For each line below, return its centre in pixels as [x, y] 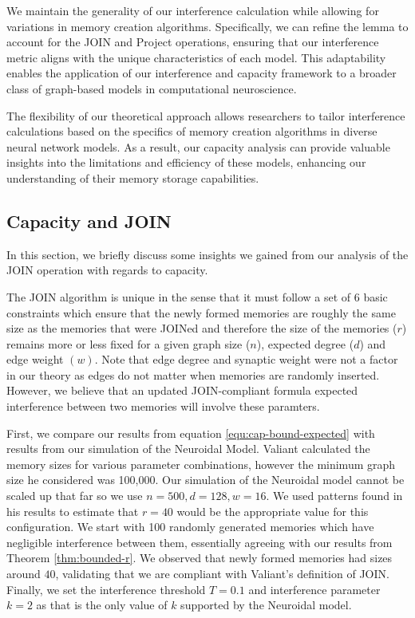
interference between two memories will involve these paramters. [163, 406]
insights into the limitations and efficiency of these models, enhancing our [186, 162]
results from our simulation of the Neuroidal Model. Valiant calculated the [188, 449]
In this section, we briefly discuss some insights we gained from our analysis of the [207, 254]
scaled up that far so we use [75, 496]
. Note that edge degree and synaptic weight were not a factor [246, 359]
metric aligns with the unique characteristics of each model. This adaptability [196, 57]
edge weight [35, 359]
